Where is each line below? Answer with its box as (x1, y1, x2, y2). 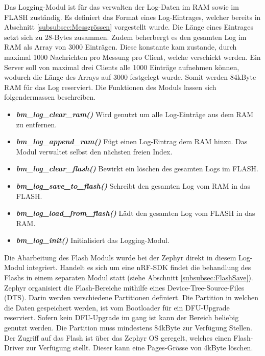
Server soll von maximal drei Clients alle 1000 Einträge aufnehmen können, (4, 61, 239, 72)
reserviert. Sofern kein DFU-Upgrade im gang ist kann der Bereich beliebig (4, 312, 239, 323)
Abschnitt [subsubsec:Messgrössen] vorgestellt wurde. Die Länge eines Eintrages (4, 21, 254, 32)
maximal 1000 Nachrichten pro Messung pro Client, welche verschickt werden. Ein (4, 51, 261, 62)
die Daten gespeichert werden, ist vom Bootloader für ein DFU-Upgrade (4, 302, 230, 313)
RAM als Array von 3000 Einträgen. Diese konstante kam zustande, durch (4, 41, 237, 52)
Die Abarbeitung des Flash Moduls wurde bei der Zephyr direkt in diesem (4, 252, 236, 262)
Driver (4, 342, 24, 353)
